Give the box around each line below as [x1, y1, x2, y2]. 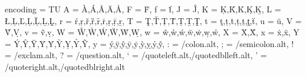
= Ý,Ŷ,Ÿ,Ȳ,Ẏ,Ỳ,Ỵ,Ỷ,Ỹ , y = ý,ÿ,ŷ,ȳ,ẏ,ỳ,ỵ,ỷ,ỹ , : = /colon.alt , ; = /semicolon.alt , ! [5, 37, 294, 49]
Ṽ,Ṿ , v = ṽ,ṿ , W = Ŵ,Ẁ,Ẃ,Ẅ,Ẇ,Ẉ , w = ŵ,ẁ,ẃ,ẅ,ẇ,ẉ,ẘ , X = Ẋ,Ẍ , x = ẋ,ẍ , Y [5, 26, 300, 38]
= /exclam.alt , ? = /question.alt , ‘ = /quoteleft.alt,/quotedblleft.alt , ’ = [5, 49, 267, 61]
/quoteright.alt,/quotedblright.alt [5, 60, 125, 72]
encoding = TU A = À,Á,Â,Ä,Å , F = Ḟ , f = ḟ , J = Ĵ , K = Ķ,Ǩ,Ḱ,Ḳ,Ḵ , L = [5, 3, 281, 15]
